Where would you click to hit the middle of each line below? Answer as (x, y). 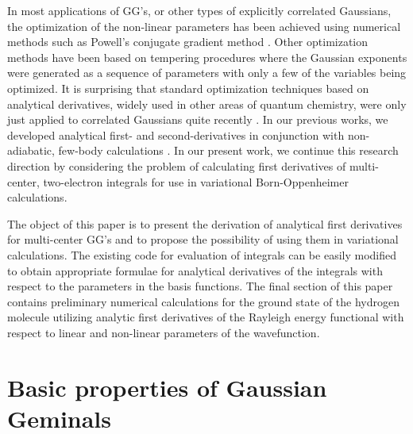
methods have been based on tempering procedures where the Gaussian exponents (207, 57)
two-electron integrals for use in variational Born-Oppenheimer (196, 181)
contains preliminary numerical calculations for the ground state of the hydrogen (204, 301)
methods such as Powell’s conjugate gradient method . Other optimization (188, 42)
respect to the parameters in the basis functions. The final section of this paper (200, 286)
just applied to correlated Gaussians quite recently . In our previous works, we (198, 119)
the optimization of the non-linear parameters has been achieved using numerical (204, 26)
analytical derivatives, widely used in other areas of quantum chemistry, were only (207, 104)
